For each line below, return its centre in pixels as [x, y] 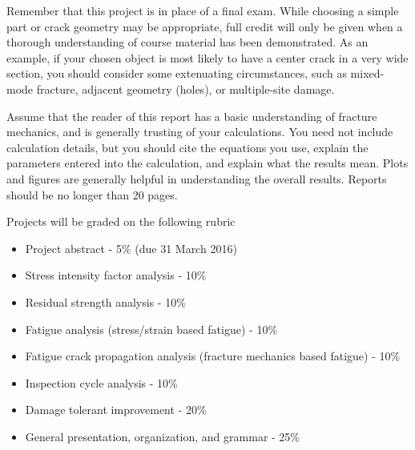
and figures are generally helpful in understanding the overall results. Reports [197, 178]
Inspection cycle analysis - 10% [101, 382]
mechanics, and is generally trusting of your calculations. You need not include [200, 132]
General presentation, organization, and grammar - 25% [163, 436]
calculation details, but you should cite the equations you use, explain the [187, 147]
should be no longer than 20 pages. [92, 194]
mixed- [367, 73]
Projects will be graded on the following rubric [121, 221]
